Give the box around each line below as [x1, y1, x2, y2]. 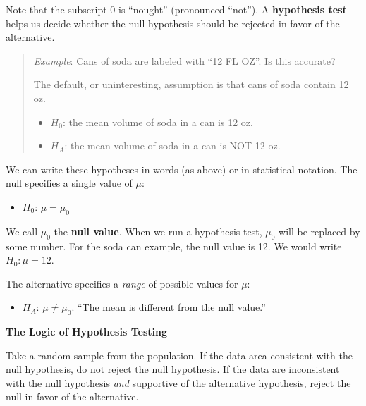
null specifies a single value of [6, 176, 133, 190]
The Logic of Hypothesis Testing [6, 324, 167, 339]
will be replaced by [279, 223, 360, 238]
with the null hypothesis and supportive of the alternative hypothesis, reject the [6, 375, 351, 390]
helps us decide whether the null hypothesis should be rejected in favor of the [6, 16, 340, 30]
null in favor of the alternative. [6, 389, 139, 404]
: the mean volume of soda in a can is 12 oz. [62, 114, 253, 129]
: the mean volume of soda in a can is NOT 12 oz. [64, 138, 281, 153]
